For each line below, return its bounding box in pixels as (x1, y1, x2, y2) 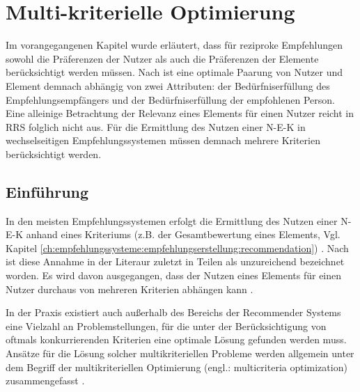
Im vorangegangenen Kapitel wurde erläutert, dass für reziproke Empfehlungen (6, 38, 343, 52)
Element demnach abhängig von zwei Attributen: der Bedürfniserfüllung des (6, 78, 330, 93)
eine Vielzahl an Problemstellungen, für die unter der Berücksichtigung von (6, 318, 327, 333)
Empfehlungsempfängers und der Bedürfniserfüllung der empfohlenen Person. (6, 92, 335, 107)
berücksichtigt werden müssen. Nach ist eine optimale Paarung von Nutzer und (6, 65, 343, 79)
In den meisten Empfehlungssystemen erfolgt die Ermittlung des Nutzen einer (6, 213, 338, 228)
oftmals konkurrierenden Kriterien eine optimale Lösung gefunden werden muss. (6, 332, 347, 347)
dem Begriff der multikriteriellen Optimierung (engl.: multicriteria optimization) (6, 359, 347, 374)
